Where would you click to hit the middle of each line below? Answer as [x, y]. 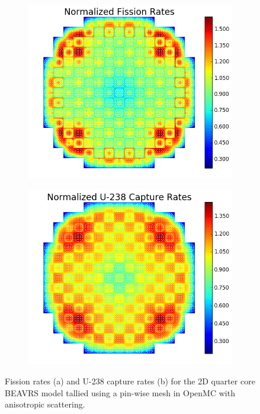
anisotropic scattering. [45, 404]
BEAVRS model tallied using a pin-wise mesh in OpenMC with [120, 392]
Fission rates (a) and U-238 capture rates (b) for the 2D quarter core [130, 381]
